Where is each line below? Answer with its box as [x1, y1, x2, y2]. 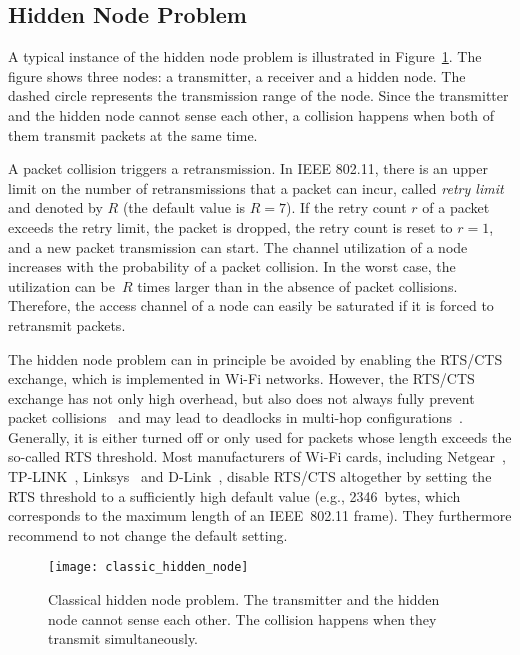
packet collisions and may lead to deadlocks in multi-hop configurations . [8, 407, 463, 428]
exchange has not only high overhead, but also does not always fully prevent [8, 387, 475, 408]
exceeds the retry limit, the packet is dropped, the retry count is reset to [8, 216, 453, 237]
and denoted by [8, 197, 103, 218]
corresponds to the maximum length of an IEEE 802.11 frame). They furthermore [8, 505, 512, 526]
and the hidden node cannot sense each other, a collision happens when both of [8, 104, 495, 125]
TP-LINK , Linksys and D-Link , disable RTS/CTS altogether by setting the [8, 466, 492, 487]
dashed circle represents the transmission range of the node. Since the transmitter [8, 85, 509, 106]
